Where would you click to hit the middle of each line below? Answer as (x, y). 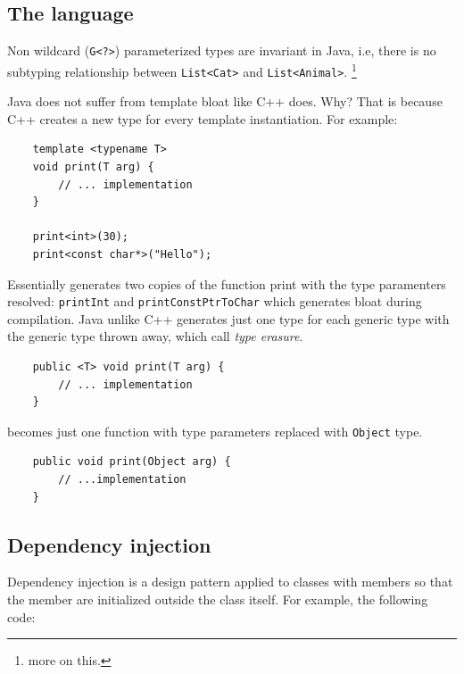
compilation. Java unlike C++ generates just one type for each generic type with (228, 318)
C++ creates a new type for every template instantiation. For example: (203, 118)
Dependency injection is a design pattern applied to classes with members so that (230, 582)
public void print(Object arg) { (132, 462)
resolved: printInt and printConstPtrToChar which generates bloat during (215, 301)
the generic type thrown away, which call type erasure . (155, 336)
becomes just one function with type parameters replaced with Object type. (215, 431)
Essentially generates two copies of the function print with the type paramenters (227, 283)
